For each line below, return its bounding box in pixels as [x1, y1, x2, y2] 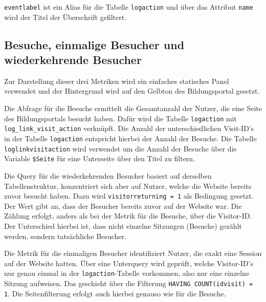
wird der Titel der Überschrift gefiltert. [4, 11, 127, 22]
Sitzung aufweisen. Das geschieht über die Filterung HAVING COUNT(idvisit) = [4, 277, 253, 288]
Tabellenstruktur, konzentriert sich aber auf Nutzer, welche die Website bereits [4, 180, 252, 191]
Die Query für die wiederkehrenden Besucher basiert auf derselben [4, 170, 212, 181]
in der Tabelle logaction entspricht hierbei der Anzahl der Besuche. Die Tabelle [4, 133, 257, 143]
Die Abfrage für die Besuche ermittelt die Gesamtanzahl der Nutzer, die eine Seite [4, 103, 262, 114]
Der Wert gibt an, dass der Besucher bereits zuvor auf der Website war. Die [4, 200, 242, 211]
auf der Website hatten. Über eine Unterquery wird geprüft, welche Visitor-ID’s [4, 257, 254, 268]
